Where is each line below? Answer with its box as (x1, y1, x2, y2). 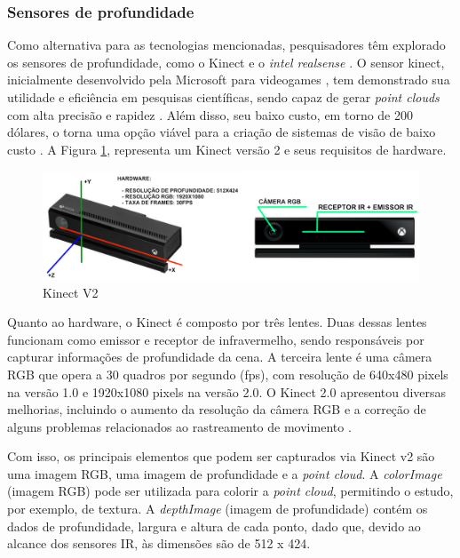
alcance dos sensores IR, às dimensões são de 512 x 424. (7, 534, 311, 553)
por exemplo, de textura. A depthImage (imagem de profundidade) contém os (7, 499, 428, 518)
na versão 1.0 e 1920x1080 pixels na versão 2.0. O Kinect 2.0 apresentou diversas (7, 382, 447, 401)
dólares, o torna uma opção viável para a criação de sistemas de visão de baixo (7, 123, 436, 141)
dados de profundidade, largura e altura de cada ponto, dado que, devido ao (7, 516, 421, 535)
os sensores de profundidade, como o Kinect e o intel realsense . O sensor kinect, (7, 52, 445, 71)
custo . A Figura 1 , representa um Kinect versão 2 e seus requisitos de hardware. (7, 139, 447, 158)
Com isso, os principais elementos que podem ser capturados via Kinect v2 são (7, 447, 435, 466)
